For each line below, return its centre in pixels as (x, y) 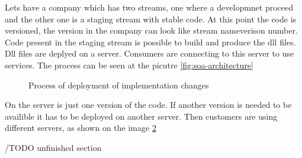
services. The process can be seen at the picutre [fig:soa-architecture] (129, 65)
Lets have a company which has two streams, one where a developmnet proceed (149, 7)
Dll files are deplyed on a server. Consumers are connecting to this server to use (150, 53)
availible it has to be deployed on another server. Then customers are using (141, 116)
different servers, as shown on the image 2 (81, 128)
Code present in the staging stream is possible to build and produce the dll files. (150, 42)
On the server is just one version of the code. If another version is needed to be (148, 105)
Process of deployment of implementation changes (119, 85)
